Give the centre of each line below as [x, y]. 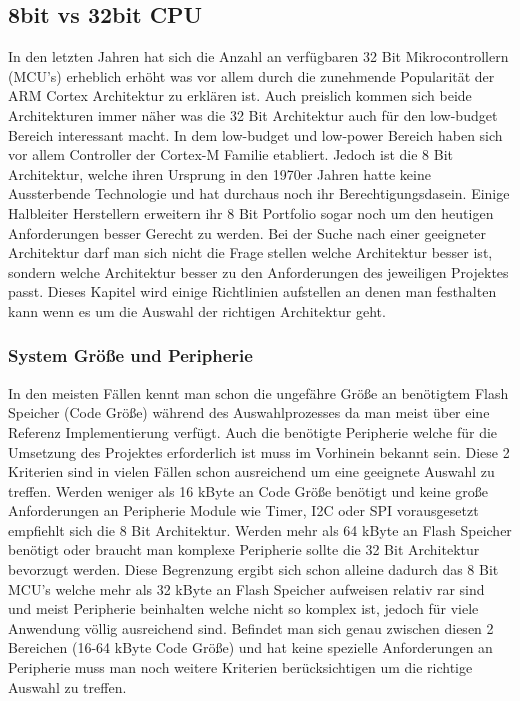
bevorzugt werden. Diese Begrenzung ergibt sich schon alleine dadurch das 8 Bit [253, 569]
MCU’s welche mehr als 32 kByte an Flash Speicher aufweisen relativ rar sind [246, 588]
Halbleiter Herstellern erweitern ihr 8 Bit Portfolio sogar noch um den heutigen [251, 212]
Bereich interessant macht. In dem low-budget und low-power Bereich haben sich [255, 134]
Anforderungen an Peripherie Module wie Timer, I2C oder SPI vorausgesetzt [243, 510]
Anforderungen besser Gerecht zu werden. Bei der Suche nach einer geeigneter [247, 232]
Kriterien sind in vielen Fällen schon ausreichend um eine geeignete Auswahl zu [251, 471]
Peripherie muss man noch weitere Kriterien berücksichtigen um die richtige [240, 667]
